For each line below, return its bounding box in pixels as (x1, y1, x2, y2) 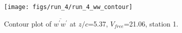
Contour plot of (4, 18, 51, 28)
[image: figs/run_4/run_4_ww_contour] (4, 3, 133, 10)
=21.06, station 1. (124, 18, 179, 28)
